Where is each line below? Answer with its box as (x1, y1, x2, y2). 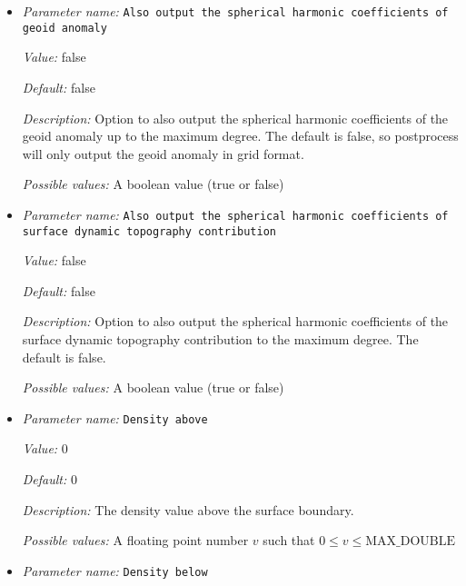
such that (263, 531, 315, 550)
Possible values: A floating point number (22, 531, 249, 550)
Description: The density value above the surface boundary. (22, 500, 354, 519)
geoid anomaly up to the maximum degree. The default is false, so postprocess (22, 126, 459, 145)
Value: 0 (22, 439, 68, 458)
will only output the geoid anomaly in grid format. (22, 144, 304, 163)
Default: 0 (22, 470, 77, 488)
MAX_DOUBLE (365, 535, 456, 549)
